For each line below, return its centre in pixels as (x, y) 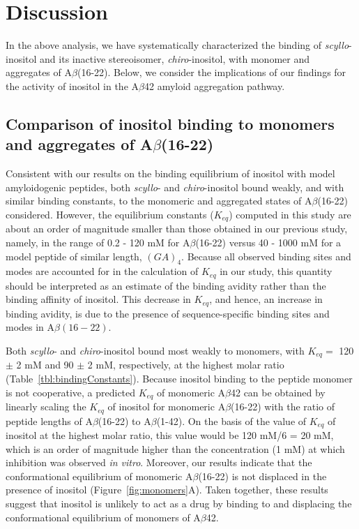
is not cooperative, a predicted (71, 392)
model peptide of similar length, (74, 256)
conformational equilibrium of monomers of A (103, 517)
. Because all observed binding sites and (266, 256)
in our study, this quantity (276, 271)
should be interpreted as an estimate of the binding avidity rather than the (166, 285)
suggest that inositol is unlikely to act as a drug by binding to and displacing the (179, 503)
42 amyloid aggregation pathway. (214, 85)
